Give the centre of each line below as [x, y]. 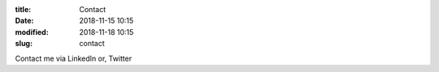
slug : [24, 44]
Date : [24, 21]
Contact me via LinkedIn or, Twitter [74, 58]
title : [23, 9]
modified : [32, 32]
